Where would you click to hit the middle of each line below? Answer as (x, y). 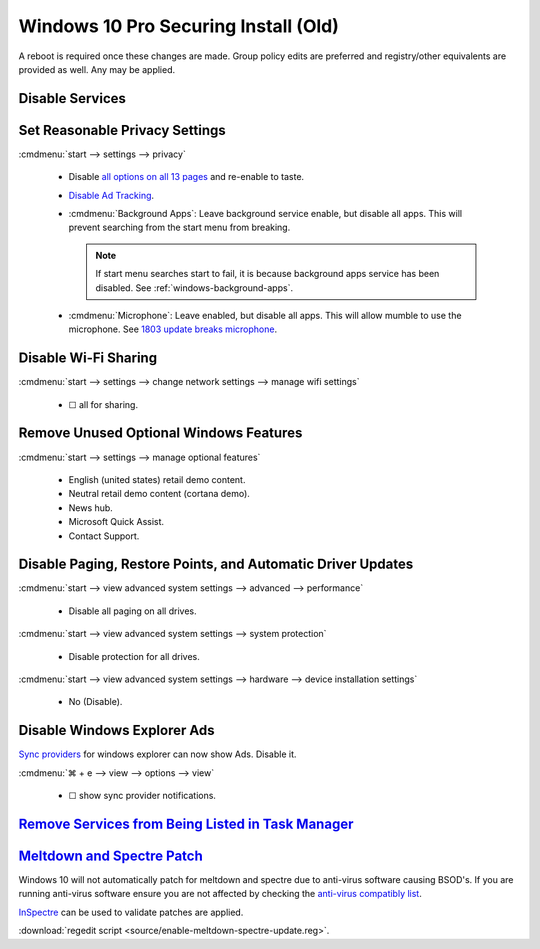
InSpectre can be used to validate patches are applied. (131, 912)
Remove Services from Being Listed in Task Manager (186, 823)
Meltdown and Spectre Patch (111, 855)
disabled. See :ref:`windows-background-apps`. (194, 287)
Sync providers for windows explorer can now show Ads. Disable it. (157, 754)
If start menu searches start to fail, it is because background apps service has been (267, 274)
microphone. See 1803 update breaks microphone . (173, 329)
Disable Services (72, 98)
